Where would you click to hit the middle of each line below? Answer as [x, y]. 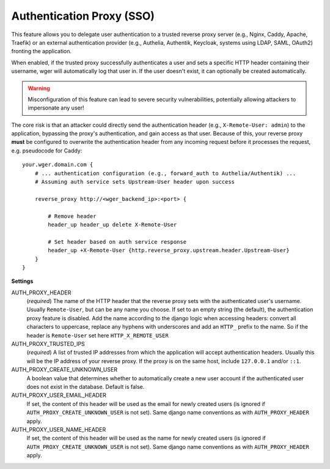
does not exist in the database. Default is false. [86, 387]
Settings [22, 281]
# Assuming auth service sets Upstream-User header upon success [135, 182]
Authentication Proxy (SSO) [83, 16]
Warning [39, 88]
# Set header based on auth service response [117, 242]
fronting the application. [42, 51]
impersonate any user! [56, 108]
